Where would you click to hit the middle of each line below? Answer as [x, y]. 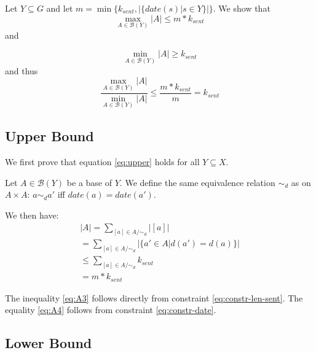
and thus [22, 70]
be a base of [89, 182]
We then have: [32, 215]
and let [60, 8]
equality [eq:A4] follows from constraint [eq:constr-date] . [111, 310]
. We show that [242, 8]
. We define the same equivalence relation [197, 182]
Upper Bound [49, 136]
